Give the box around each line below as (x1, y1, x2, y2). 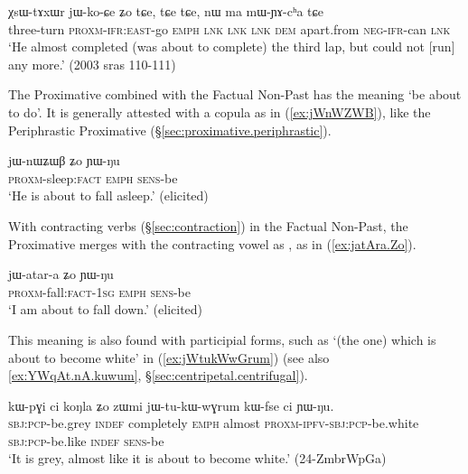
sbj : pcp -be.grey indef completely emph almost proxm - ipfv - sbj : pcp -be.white (8, 414, 419, 432)
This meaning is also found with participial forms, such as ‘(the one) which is (8, 330, 436, 349)
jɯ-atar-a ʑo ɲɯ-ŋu (8, 265, 114, 283)
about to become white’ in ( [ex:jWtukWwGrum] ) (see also (8, 348, 330, 367)
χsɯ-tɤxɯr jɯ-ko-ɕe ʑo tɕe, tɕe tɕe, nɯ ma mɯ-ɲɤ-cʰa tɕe (8, 2, 323, 20)
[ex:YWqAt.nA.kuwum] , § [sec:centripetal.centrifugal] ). (8, 366, 308, 385)
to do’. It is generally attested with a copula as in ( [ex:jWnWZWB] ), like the (8, 102, 431, 121)
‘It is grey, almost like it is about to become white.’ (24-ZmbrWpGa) (8, 449, 387, 468)
